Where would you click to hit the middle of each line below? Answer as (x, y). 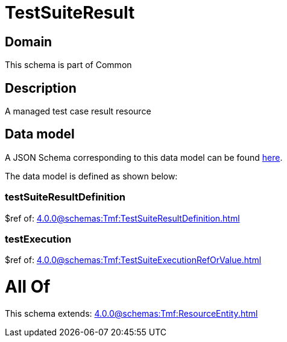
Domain (29, 42)
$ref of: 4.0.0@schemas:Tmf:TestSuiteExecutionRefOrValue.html (133, 260)
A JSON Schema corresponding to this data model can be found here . (144, 157)
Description (41, 88)
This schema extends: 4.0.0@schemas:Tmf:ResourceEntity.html (131, 313)
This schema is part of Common (68, 65)
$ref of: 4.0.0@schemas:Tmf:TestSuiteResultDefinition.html (122, 218)
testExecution (38, 239)
